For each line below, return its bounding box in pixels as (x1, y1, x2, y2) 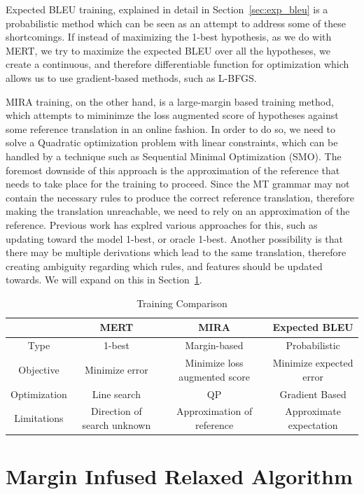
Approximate (285, 404, 342, 418)
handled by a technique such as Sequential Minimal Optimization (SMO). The (6, 148, 342, 163)
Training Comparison (136, 295, 227, 310)
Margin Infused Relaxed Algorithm (6, 462, 353, 491)
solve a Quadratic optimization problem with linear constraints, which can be (6, 135, 338, 150)
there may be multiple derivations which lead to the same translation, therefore (6, 245, 346, 260)
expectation (288, 418, 338, 432)
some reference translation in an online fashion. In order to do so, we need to (6, 121, 336, 136)
